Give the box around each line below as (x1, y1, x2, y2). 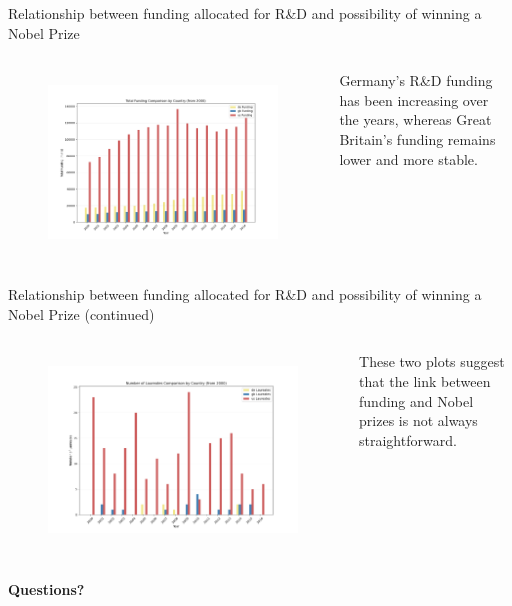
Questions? (8, 578, 85, 599)
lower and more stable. (339, 148, 478, 169)
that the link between (359, 371, 491, 391)
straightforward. (359, 429, 457, 450)
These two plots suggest (359, 351, 505, 372)
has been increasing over (339, 89, 489, 110)
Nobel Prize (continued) (8, 303, 155, 324)
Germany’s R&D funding (339, 70, 493, 91)
